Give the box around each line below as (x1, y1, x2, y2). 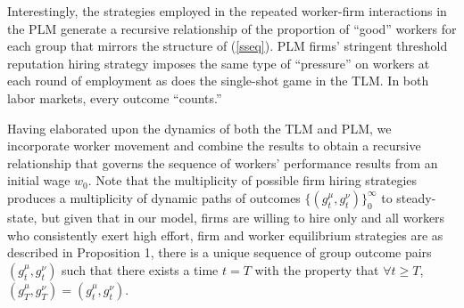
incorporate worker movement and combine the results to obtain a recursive (7, 136, 421, 155)
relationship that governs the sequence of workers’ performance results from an (7, 153, 438, 172)
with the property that (254, 260, 379, 279)
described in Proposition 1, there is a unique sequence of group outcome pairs (7, 243, 432, 262)
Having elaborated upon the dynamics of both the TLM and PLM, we (7, 118, 392, 137)
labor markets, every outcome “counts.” (7, 88, 222, 107)
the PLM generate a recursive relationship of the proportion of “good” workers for (7, 19, 457, 37)
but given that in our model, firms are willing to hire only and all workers (41, 207, 445, 226)
